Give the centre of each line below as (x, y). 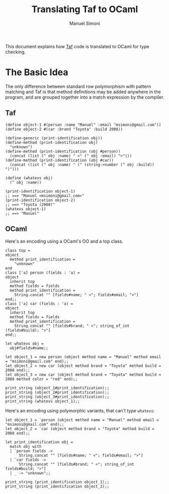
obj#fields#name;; (29, 348)
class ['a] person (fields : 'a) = (43, 273)
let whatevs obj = (24, 344)
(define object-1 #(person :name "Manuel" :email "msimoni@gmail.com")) (83, 125)
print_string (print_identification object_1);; (57, 482)
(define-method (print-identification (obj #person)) (63, 151)
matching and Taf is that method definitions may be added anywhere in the (83, 92)
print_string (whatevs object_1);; (43, 401)
